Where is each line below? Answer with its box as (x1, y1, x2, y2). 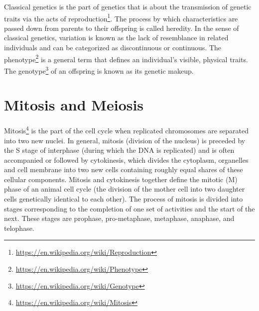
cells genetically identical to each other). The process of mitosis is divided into (4, 194, 243, 204)
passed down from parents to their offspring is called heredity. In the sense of (4, 22, 239, 33)
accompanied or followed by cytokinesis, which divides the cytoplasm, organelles (4, 154, 249, 165)
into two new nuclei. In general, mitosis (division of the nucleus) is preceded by (4, 135, 246, 145)
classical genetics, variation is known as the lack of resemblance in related (4, 32, 229, 43)
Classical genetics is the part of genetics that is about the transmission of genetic (4, 1, 252, 11)
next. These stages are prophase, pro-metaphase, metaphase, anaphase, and (4, 213, 235, 223)
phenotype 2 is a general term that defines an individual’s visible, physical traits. (4, 52, 248, 64)
